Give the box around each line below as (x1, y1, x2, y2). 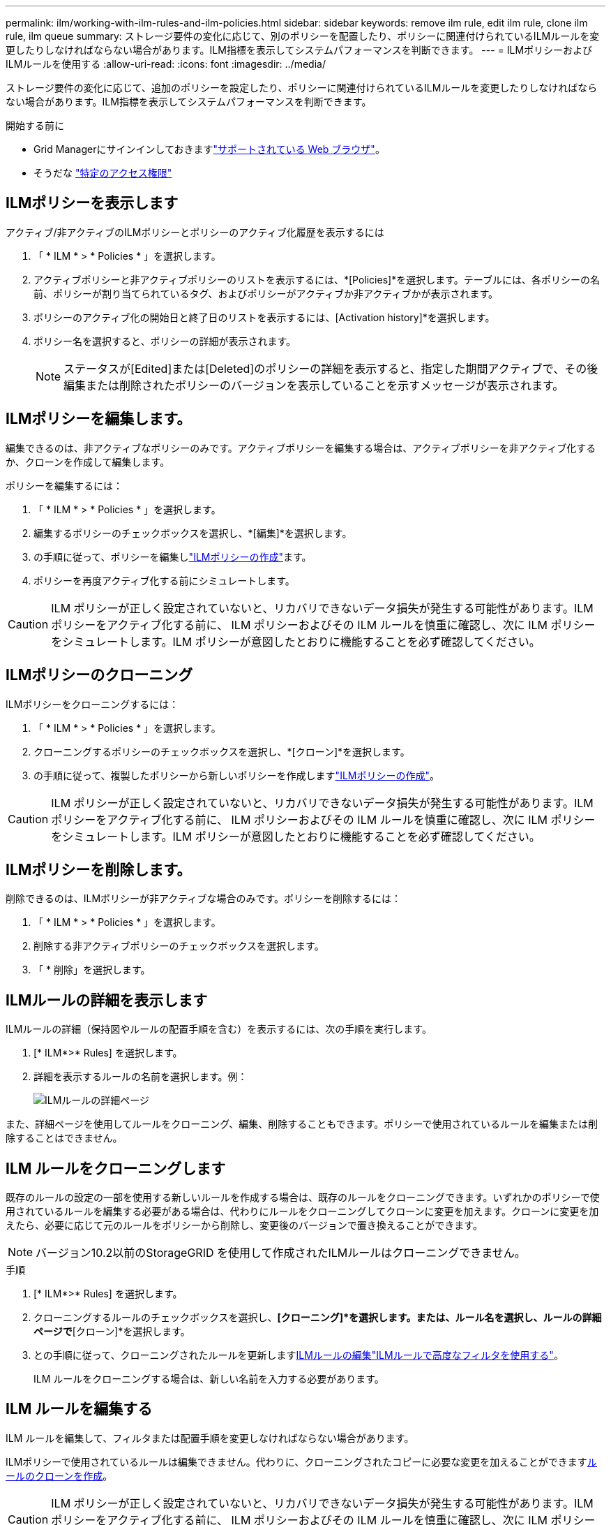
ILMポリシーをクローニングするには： (6, 698, 179, 710)
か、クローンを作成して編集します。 (6, 455, 170, 468)
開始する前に (6, 119, 64, 131)
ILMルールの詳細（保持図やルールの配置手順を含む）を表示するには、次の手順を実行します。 (6, 1023, 432, 1036)
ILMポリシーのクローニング (6, 666, 193, 684)
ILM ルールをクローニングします (6, 1159, 226, 1177)
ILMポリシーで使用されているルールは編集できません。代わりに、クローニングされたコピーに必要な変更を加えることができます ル (6, 1455, 597, 1468)
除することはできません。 (6, 1132, 123, 1144)
